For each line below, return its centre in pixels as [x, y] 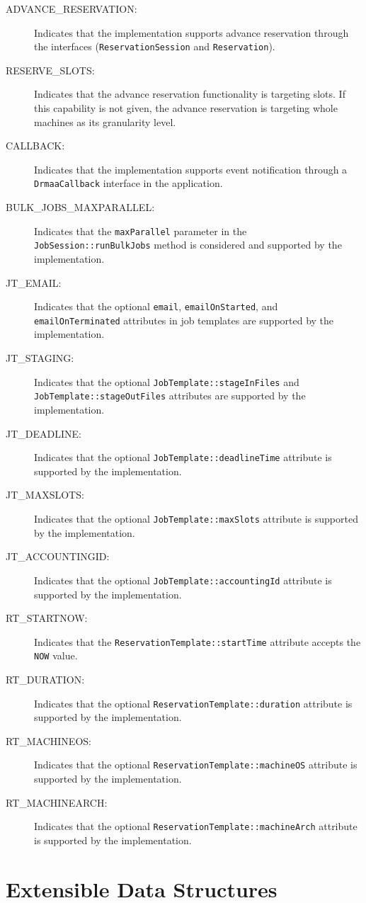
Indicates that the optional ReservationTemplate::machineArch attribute [196, 826]
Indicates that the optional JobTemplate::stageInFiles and [167, 381]
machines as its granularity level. [105, 121]
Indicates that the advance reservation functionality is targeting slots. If [190, 94]
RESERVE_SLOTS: [50, 70]
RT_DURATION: [45, 679]
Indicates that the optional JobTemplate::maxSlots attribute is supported [196, 518]
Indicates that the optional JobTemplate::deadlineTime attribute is [183, 457]
